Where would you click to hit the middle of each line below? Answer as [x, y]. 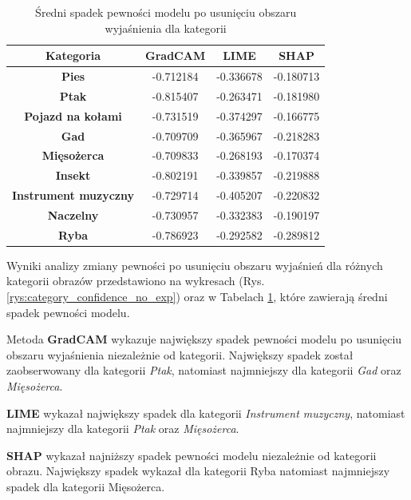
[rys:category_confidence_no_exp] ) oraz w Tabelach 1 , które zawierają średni [197, 297]
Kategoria [73, 56]
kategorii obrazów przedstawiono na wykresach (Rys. [136, 281]
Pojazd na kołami [73, 115]
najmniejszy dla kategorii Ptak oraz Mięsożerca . [123, 429]
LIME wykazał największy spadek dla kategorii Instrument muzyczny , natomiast [206, 413]
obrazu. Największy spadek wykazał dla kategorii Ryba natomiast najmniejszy [198, 471]
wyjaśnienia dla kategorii [166, 28]
